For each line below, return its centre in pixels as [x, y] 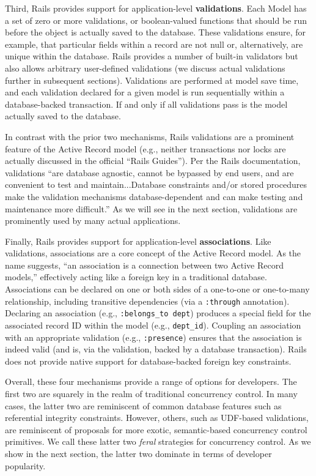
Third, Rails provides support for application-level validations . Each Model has [156, 8]
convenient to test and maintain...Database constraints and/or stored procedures [156, 184]
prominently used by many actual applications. [93, 221]
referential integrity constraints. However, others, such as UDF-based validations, [157, 418]
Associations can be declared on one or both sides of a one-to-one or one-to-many [157, 289]
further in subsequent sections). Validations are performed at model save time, [152, 80]
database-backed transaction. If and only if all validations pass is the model [146, 104]
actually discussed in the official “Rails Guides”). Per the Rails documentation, [153, 161]
